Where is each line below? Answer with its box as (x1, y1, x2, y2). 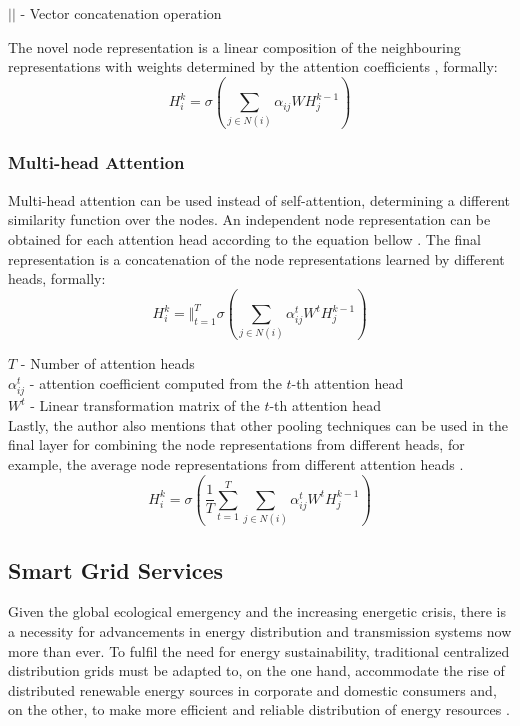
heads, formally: (8, 268, 106, 289)
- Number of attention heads (20, 353, 195, 374)
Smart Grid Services (8, 554, 223, 585)
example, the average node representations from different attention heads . (8, 453, 464, 474)
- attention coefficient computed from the (29, 373, 282, 393)
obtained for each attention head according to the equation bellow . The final (8, 228, 482, 249)
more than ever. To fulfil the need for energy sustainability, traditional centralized (8, 640, 510, 661)
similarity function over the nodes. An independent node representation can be (8, 209, 491, 230)
